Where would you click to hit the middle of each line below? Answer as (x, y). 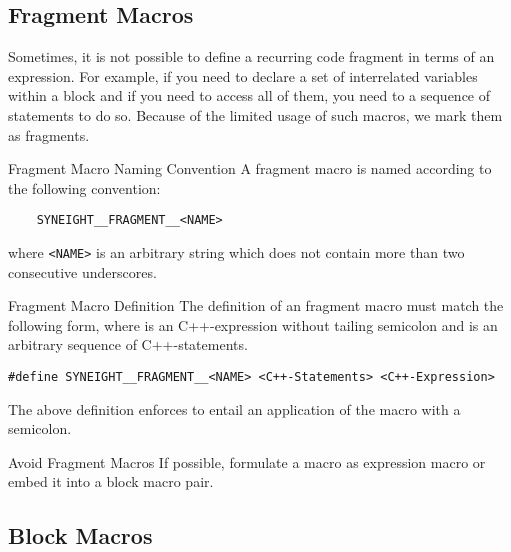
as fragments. (49, 134)
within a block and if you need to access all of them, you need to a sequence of (249, 95)
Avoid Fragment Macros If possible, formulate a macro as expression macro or (247, 461)
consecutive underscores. (82, 271)
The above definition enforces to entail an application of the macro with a (234, 408)
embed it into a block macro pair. (111, 481)
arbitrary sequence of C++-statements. (128, 344)
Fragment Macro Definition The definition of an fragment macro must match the (256, 305)
